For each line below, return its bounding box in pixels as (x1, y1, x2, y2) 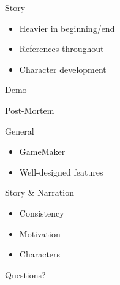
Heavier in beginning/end (19, 21, 115, 34)
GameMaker (19, 145, 66, 158)
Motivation (19, 227, 61, 240)
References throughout (19, 42, 104, 55)
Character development (19, 62, 107, 75)
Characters (19, 248, 61, 261)
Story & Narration (5, 186, 74, 199)
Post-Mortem (5, 103, 54, 116)
